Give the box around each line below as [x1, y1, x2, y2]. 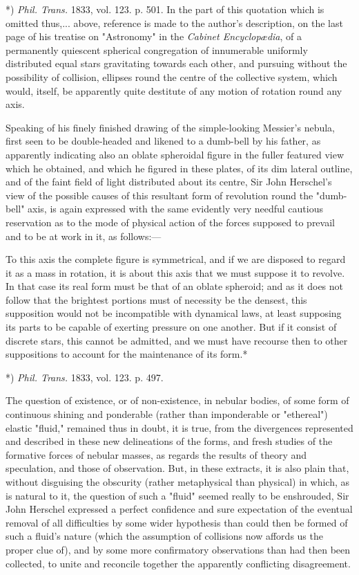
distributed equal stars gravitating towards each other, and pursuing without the [6, 56, 347, 71]
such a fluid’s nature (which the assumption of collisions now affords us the [6, 529, 323, 543]
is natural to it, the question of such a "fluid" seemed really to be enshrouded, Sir [6, 488, 349, 502]
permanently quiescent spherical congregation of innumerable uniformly [6, 42, 308, 57]
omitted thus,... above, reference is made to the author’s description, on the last [6, 15, 343, 30]
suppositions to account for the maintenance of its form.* [6, 347, 248, 361]
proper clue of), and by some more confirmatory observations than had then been [6, 542, 351, 556]
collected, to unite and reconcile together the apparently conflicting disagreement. [6, 556, 351, 570]
